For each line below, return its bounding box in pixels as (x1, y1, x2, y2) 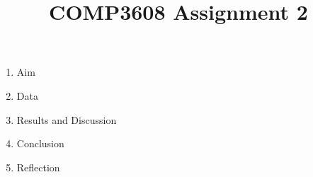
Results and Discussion (16, 112, 117, 127)
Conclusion (16, 136, 64, 151)
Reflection (16, 159, 60, 174)
